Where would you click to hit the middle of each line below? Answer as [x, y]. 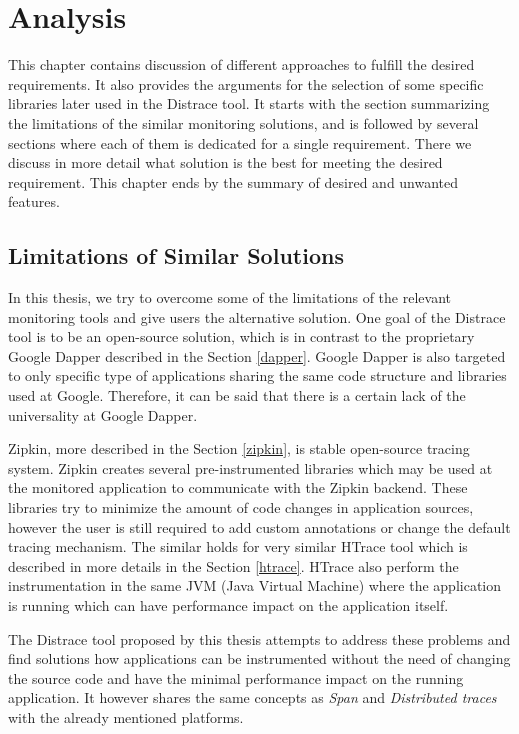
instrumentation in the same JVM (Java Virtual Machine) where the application [255, 585]
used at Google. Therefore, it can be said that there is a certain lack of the [237, 395]
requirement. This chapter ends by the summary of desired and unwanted [233, 181]
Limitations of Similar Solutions [176, 255]
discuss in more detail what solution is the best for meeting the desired [225, 162]
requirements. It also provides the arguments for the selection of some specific [246, 83]
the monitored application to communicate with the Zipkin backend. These [238, 487]
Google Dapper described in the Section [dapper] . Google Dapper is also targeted [257, 355]
